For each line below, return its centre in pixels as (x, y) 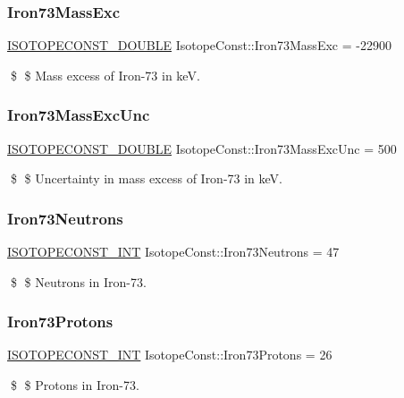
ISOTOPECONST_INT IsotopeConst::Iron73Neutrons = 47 (173, 252)
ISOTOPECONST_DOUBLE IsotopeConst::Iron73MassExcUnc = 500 (202, 148)
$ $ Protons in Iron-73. (75, 385)
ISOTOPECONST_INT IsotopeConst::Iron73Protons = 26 (170, 355)
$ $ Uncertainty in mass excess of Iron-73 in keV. (147, 178)
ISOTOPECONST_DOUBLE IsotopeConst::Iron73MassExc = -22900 (199, 45)
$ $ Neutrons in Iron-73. (78, 281)
